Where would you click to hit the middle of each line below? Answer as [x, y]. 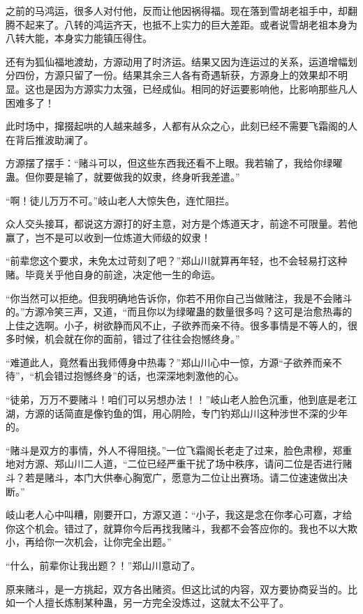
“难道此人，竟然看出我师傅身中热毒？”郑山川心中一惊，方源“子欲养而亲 [169, 362]
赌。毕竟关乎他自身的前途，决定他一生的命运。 [113, 274]
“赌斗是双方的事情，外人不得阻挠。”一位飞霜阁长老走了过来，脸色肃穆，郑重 [179, 450]
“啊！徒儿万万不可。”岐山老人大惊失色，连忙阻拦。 [120, 200]
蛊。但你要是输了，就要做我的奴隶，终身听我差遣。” [123, 176]
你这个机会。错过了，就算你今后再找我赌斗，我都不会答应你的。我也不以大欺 [181, 528]
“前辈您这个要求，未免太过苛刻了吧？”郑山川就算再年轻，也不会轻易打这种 [177, 261]
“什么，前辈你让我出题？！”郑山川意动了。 [103, 565]
